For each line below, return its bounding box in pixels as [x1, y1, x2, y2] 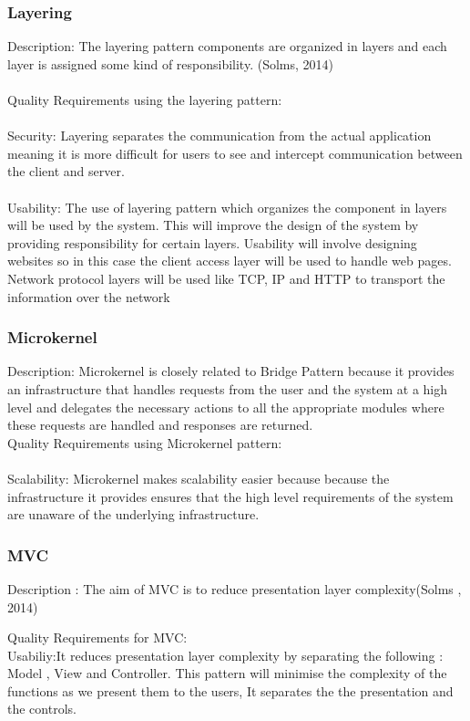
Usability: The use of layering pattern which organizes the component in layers [7, 197, 447, 216]
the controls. [7, 699, 77, 718]
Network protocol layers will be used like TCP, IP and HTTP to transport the [7, 268, 445, 287]
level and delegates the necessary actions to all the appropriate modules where [7, 397, 444, 416]
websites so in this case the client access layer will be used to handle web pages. [7, 251, 452, 270]
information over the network [7, 287, 170, 306]
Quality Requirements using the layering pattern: [7, 90, 282, 109]
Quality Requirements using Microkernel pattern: [7, 433, 282, 452]
